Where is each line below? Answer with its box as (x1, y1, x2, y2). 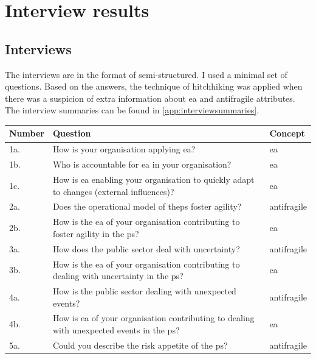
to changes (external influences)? (52, 185, 174, 197)
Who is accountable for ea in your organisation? (52, 158, 232, 171)
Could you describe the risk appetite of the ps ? (52, 338, 228, 351)
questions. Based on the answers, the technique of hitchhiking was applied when (5, 80, 303, 93)
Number (9, 127, 44, 140)
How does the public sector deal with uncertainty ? (52, 242, 240, 255)
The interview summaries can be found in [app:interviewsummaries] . (5, 104, 259, 116)
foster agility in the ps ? (52, 227, 139, 240)
